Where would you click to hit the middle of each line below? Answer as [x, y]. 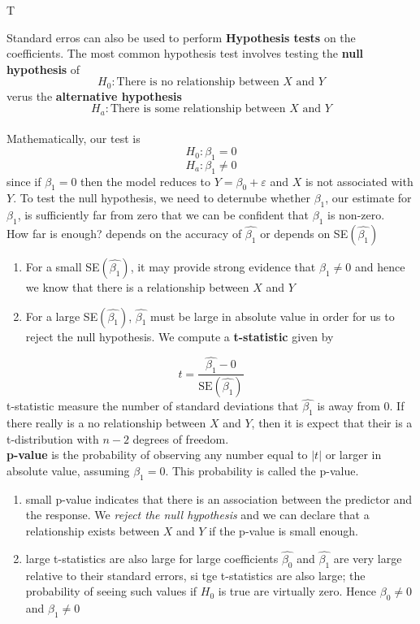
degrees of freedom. [181, 438]
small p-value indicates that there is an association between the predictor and [219, 498]
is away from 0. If [361, 406]
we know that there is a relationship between [137, 287]
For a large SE [62, 316]
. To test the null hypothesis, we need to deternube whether [162, 198]
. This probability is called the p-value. [262, 470]
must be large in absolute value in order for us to [273, 316]
